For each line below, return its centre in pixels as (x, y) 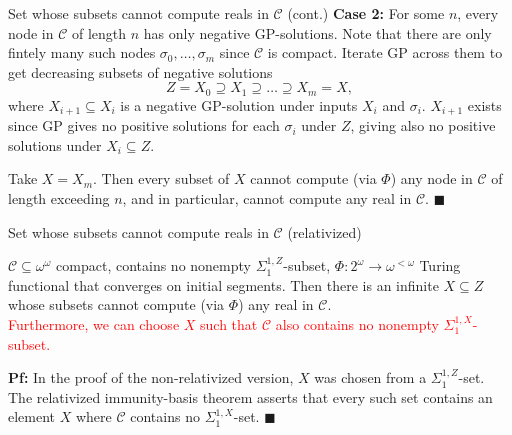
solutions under (55, 144)
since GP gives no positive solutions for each (144, 125)
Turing (440, 265)
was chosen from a (370, 377)
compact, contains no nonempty (153, 265)
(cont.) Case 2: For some (366, 13)
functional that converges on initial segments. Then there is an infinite (223, 284)
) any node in (431, 178)
